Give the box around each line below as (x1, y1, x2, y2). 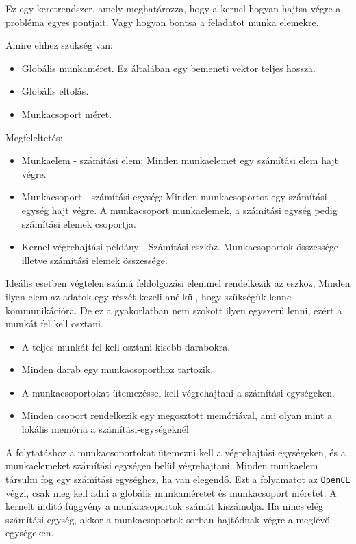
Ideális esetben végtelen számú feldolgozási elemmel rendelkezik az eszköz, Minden (5, 276, 351, 290)
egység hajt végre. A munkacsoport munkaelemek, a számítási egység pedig (21, 202, 338, 217)
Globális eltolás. (21, 84, 89, 98)
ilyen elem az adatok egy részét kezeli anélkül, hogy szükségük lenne (5, 289, 292, 303)
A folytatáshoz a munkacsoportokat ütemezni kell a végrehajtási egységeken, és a (5, 445, 346, 459)
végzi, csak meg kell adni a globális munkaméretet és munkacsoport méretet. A (5, 485, 337, 499)
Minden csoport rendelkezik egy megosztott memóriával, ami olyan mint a (21, 408, 333, 423)
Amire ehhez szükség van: (5, 38, 113, 52)
